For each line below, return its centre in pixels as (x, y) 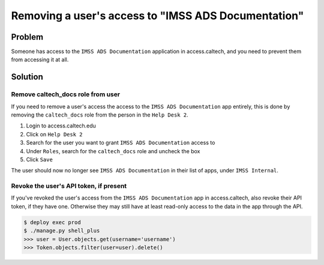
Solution (27, 77)
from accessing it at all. (40, 59)
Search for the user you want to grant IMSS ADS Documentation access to (121, 143)
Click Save (40, 159)
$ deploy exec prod (52, 222)
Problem (27, 37)
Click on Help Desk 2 (54, 134)
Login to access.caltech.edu (61, 126)
